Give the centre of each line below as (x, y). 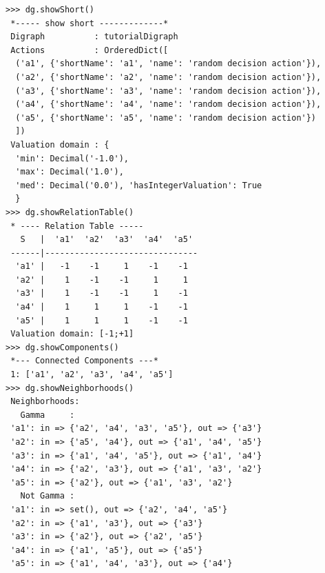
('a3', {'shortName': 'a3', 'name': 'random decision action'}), (168, 91)
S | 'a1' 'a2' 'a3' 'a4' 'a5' (107, 240)
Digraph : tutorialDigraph (94, 37)
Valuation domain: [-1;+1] (72, 334)
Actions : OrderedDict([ (90, 50)
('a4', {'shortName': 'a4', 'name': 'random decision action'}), (168, 104)
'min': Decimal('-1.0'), (72, 158)
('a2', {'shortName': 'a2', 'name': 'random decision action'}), (168, 77)
